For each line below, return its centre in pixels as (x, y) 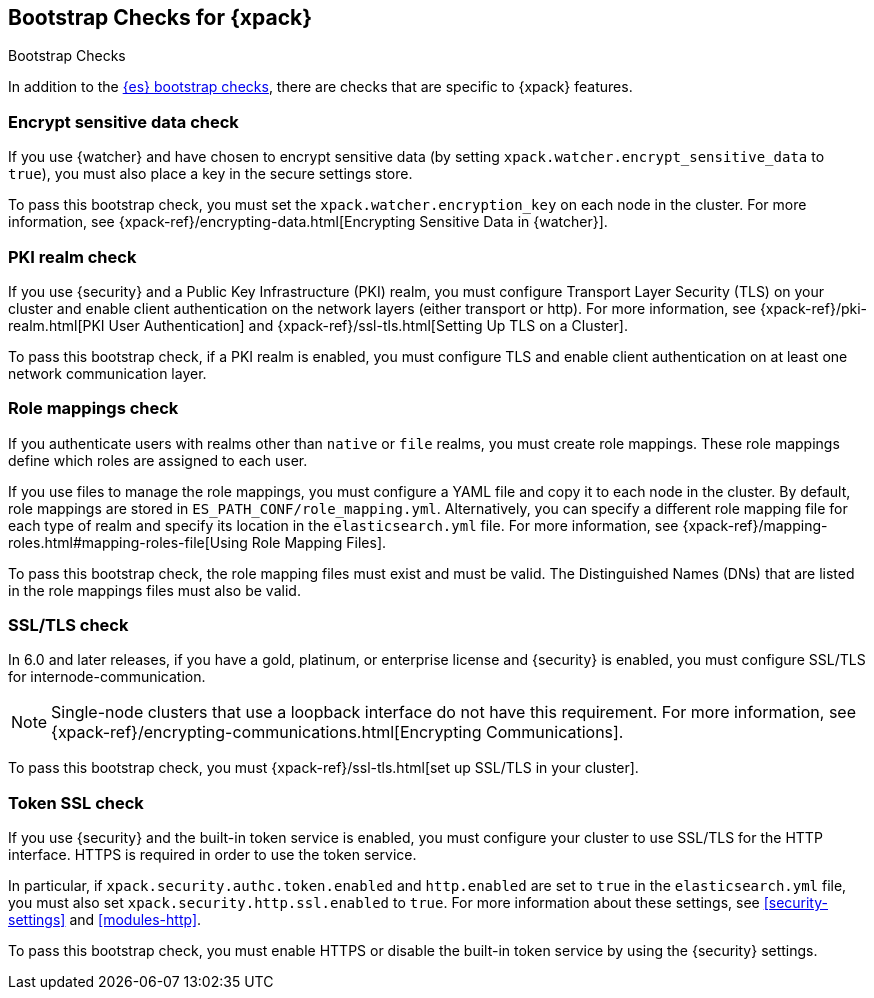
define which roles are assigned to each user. (158, 460)
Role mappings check (93, 408)
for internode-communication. (107, 677)
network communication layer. (107, 373)
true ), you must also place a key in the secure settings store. (210, 174)
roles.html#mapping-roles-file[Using (128, 542)
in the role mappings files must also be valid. (154, 590)
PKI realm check (72, 256)
